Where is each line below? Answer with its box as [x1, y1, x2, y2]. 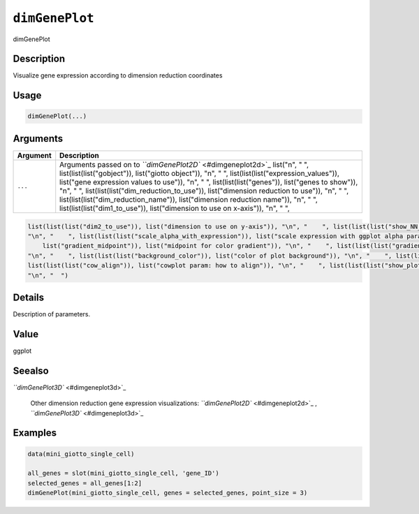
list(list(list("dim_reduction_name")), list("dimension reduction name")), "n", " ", [59, 194, 318, 204]
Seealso [13, 365, 49, 376]
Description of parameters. [13, 310, 91, 318]
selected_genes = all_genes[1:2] [27, 479, 142, 487]
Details [13, 291, 45, 303]
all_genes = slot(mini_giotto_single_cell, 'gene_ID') [27, 469, 219, 478]
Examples [13, 427, 57, 439]
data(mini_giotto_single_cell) [27, 450, 135, 457]
